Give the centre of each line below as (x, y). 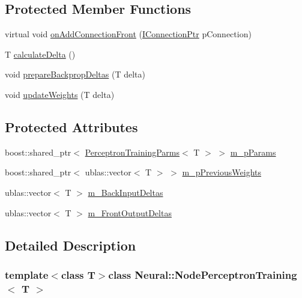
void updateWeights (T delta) (60, 94)
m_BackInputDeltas (125, 192)
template (27, 274)
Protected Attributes (71, 126)
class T (78, 274)
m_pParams (253, 152)
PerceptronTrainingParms (132, 152)
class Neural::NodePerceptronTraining (203, 274)
